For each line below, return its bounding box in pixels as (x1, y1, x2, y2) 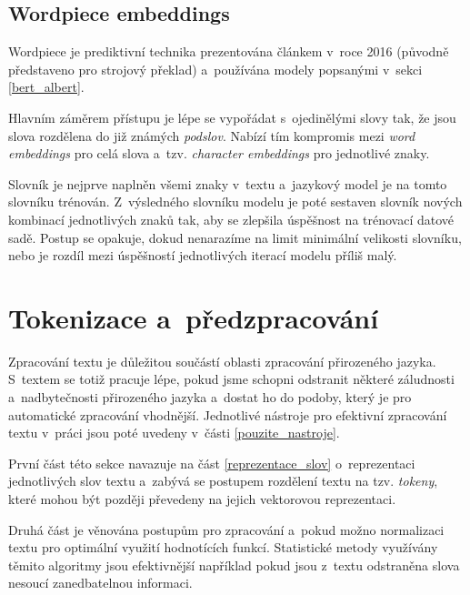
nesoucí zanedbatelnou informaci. (8, 573, 193, 592)
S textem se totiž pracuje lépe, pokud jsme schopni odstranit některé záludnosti (8, 369, 455, 388)
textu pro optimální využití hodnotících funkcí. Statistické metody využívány (8, 538, 438, 557)
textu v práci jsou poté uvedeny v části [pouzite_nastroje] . (8, 423, 340, 442)
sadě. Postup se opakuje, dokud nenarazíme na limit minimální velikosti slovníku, (8, 227, 462, 247)
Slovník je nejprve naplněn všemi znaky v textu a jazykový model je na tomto (8, 174, 447, 193)
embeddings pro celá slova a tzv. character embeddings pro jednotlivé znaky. (8, 144, 430, 163)
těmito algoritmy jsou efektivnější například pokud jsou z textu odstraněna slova (8, 555, 460, 574)
